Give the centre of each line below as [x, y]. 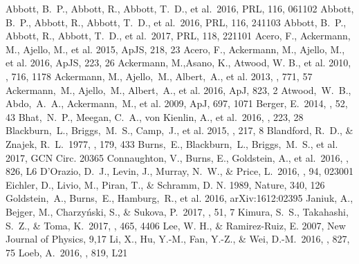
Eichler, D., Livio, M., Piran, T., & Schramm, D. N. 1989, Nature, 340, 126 [165, 184]
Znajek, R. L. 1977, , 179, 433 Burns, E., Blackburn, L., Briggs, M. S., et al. [172, 143]
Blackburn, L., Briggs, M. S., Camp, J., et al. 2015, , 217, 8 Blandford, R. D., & [179, 130]
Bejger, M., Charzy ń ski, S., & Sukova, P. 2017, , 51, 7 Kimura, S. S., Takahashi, [177, 211]
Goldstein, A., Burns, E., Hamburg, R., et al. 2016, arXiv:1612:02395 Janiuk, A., [179, 198]
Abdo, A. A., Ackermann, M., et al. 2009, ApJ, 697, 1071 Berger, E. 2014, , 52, [177, 103]
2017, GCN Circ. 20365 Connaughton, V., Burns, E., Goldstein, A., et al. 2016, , [177, 157]
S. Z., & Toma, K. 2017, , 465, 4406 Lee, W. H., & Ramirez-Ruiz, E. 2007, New [176, 225]
